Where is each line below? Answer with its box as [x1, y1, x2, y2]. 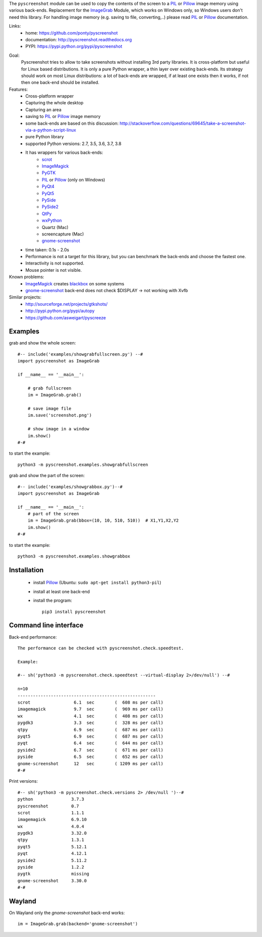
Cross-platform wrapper [25, 93, 74, 99]
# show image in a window [27, 426, 90, 432]
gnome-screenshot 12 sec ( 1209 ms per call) [17, 761, 164, 766]
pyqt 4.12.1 [17, 851, 87, 856]
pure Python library [25, 134, 64, 140]
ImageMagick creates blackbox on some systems [25, 280, 125, 286]
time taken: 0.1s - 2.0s [25, 247, 69, 252]
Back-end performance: [9, 634, 57, 640]
